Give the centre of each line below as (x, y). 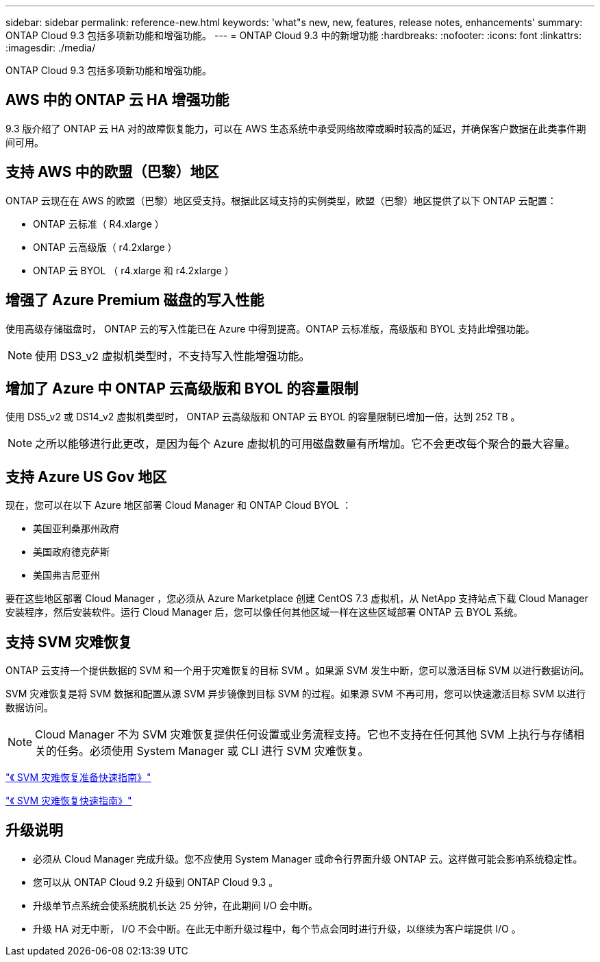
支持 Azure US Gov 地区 (86, 477)
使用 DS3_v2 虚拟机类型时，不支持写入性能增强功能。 (173, 356)
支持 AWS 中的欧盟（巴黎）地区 (112, 172)
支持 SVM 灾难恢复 (69, 642)
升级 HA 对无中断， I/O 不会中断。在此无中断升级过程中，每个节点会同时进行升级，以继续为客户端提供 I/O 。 (277, 928)
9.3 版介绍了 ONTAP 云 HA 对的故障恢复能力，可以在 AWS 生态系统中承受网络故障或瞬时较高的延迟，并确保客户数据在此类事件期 (296, 128)
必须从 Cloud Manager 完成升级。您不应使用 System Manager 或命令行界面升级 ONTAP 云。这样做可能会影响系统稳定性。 (308, 858)
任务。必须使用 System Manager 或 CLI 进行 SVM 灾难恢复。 (213, 751)
